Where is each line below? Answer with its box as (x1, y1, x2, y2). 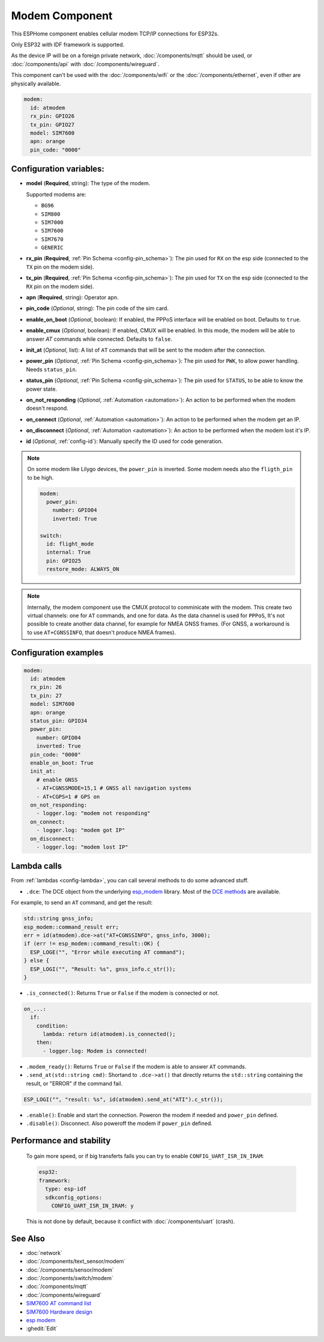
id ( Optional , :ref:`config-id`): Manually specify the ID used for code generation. (26, 438, 223, 445)
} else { (23, 957, 50, 964)
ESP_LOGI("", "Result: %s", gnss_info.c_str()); (30, 965, 176, 972)
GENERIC (41, 244, 64, 251)
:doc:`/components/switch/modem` (26, 1274, 113, 1281)
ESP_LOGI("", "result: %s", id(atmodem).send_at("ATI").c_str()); (23, 1096, 223, 1103)
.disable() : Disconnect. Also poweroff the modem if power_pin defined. (26, 1120, 213, 1127)
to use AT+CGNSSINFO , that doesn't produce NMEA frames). (27, 629, 176, 636)
